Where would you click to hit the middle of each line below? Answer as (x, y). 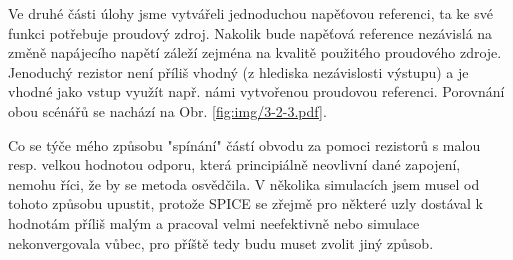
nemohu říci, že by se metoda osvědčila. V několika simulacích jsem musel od (244, 183)
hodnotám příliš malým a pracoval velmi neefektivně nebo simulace (214, 222)
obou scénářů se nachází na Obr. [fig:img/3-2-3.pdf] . (167, 110)
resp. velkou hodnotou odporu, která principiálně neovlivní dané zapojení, (234, 164)
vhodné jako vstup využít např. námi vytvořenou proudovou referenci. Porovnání (256, 91)
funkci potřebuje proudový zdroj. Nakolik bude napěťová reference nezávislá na (250, 32)
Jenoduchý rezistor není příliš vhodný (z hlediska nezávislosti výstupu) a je (238, 71)
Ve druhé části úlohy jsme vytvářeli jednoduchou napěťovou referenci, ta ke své (250, 13)
